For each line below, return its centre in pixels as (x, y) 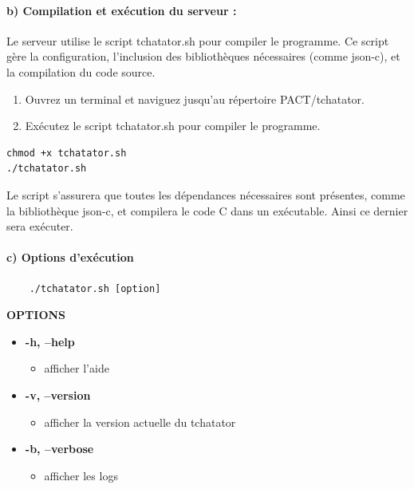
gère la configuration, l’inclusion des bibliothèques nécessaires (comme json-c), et (203, 56)
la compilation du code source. (81, 71)
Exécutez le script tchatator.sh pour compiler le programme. (173, 126)
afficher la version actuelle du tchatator (140, 422)
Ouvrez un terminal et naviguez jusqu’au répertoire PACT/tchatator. (195, 99)
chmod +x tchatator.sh (67, 153)
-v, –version (58, 394)
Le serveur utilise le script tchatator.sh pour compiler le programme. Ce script (198, 40)
